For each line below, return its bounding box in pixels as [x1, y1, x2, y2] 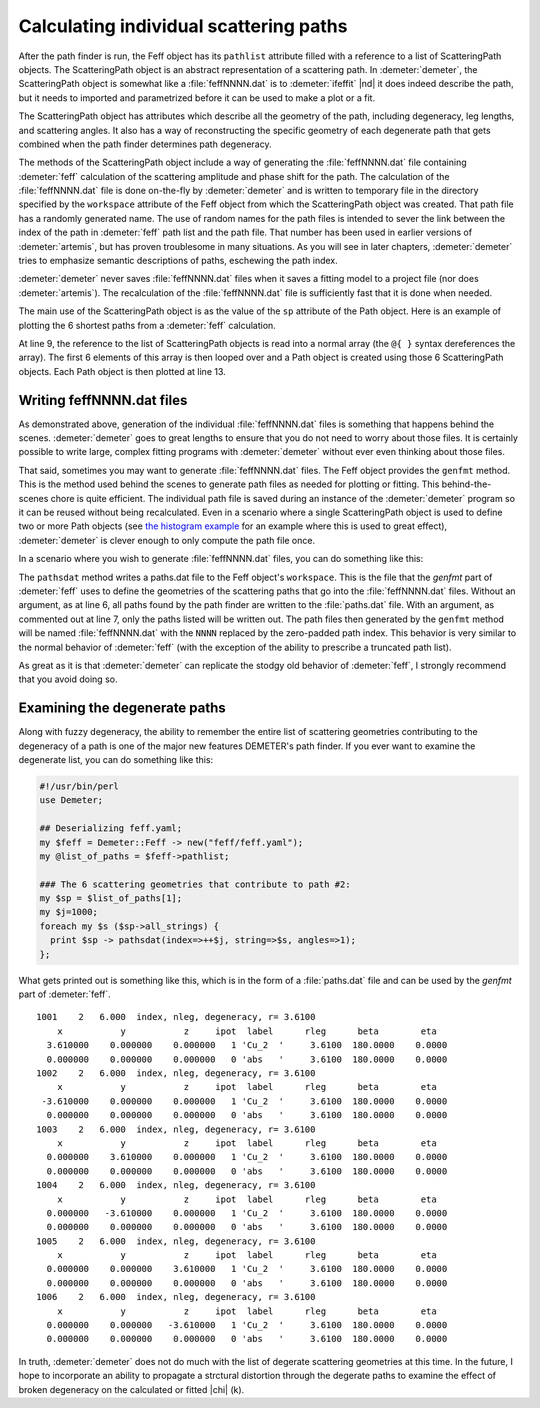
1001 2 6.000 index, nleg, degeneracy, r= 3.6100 [36, 1011, 316, 1023]
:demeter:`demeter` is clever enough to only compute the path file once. [18, 534, 315, 546]
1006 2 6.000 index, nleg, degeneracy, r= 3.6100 [36, 1291, 316, 1303]
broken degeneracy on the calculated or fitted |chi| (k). [18, 1383, 245, 1395]
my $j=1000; [39, 906, 99, 918]
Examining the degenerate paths [18, 700, 227, 717]
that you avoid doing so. [18, 673, 118, 685]
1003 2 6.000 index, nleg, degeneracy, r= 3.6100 [36, 1123, 316, 1135]
